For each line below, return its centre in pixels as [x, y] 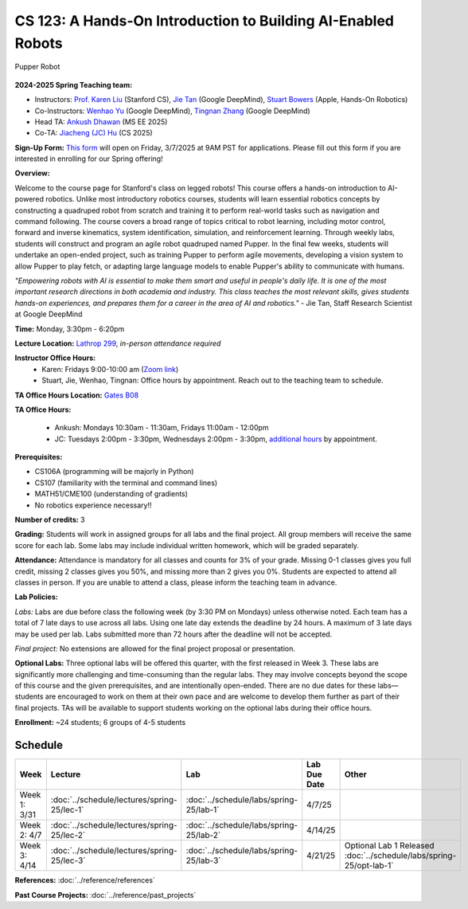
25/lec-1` [67, 810]
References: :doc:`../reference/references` [85, 880]
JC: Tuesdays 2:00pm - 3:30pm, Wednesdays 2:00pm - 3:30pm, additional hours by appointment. [216, 439]
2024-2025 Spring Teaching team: [74, 84]
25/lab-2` [203, 835]
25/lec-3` [68, 860]
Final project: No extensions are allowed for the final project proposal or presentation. [155, 648]
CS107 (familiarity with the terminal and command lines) [126, 483]
